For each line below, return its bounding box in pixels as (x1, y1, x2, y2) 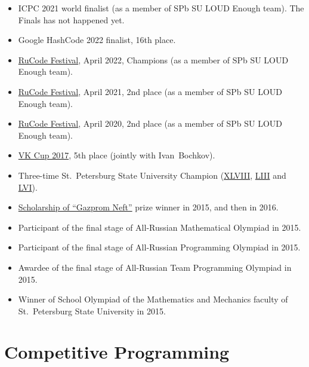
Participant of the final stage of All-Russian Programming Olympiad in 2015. (18, 241, 301, 253)
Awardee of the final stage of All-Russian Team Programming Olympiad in (18, 261, 292, 273)
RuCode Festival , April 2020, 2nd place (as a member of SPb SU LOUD (18, 117, 283, 130)
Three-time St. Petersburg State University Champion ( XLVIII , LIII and (18, 169, 286, 181)
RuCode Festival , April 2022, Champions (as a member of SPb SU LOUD (18, 53, 289, 66)
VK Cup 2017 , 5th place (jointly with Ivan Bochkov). (18, 149, 215, 161)
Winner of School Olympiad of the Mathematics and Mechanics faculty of (18, 293, 288, 305)
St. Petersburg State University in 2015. (18, 304, 166, 317)
